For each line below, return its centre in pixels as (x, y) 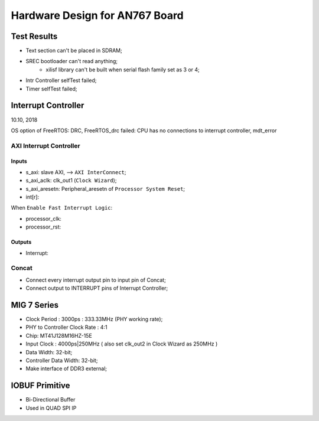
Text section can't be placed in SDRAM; (74, 51)
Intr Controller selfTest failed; (61, 80)
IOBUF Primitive (40, 386)
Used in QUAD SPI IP (51, 408)
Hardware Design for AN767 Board (97, 15)
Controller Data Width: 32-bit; (62, 360)
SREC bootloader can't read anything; (72, 61)
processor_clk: (44, 218)
